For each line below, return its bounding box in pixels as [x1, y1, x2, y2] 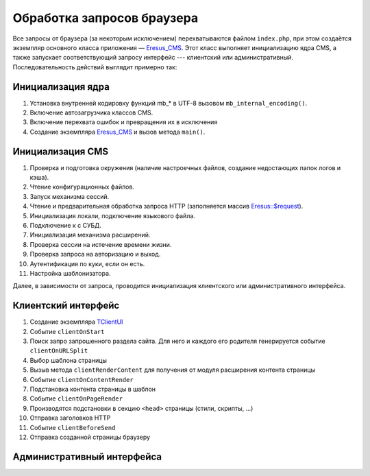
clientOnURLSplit [29, 347, 88, 355]
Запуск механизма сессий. [29, 192, 110, 200]
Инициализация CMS [12, 145, 109, 157]
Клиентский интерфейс [12, 300, 120, 311]
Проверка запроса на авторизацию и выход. [29, 250, 161, 259]
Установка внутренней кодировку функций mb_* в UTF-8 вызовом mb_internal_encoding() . [29, 99, 308, 107]
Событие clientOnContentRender [29, 375, 134, 383]
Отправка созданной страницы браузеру [29, 433, 151, 441]
